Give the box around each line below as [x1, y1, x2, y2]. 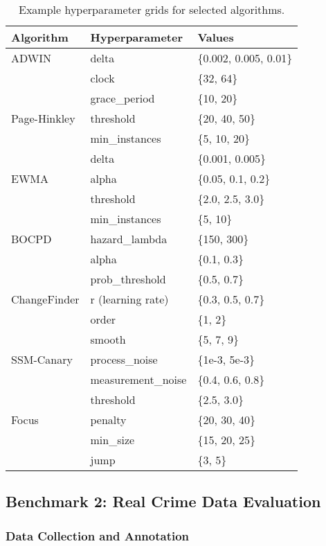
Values [197, 29, 234, 45]
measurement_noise [90, 371, 187, 387]
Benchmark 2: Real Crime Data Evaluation [6, 491, 321, 512]
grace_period [90, 90, 155, 106]
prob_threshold [90, 271, 166, 287]
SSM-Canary [11, 351, 73, 367]
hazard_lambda [90, 231, 167, 247]
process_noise [90, 351, 158, 367]
